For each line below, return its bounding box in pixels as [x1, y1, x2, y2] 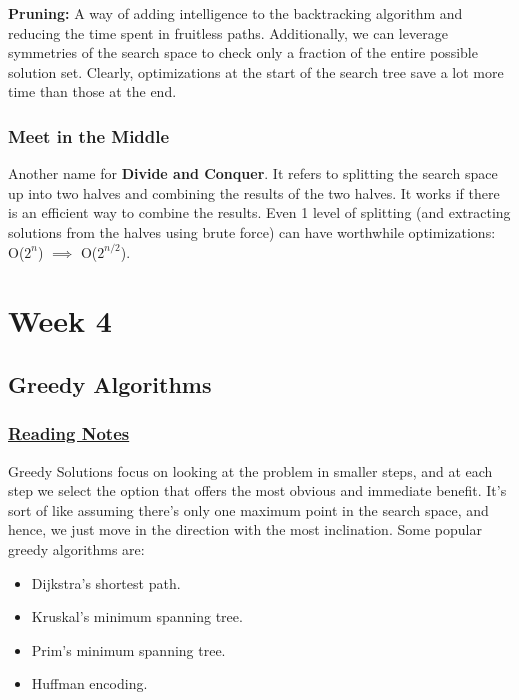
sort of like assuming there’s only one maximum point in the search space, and [8, 499, 489, 520]
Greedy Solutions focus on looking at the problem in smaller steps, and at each [8, 460, 493, 481]
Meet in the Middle [8, 123, 170, 148]
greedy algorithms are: [8, 538, 145, 559]
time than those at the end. [8, 81, 177, 102]
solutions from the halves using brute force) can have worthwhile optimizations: [8, 221, 496, 242]
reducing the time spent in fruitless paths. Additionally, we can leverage [8, 22, 448, 43]
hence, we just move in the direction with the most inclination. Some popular [8, 519, 482, 540]
